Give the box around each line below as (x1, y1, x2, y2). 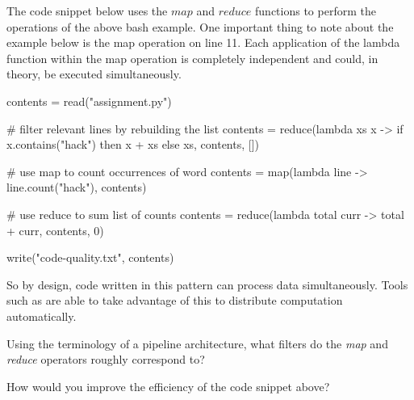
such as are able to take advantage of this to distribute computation (6, 292, 343, 309)
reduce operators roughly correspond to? (6, 351, 205, 368)
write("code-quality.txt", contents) (6, 249, 174, 266)
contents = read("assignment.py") (6, 92, 172, 109)
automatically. (6, 307, 77, 324)
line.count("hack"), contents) (6, 179, 147, 196)
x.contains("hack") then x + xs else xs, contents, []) (6, 136, 259, 153)
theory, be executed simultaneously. (6, 65, 182, 82)
